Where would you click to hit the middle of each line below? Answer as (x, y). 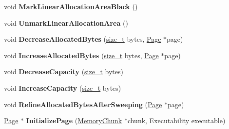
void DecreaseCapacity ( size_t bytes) (64, 72)
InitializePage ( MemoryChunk (74, 121)
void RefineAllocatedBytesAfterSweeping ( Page (83, 104)
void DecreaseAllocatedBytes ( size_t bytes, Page (83, 39)
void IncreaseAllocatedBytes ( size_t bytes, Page (81, 55)
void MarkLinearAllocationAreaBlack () (71, 6)
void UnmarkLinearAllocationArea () (66, 23)
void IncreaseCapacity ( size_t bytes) (63, 88)
